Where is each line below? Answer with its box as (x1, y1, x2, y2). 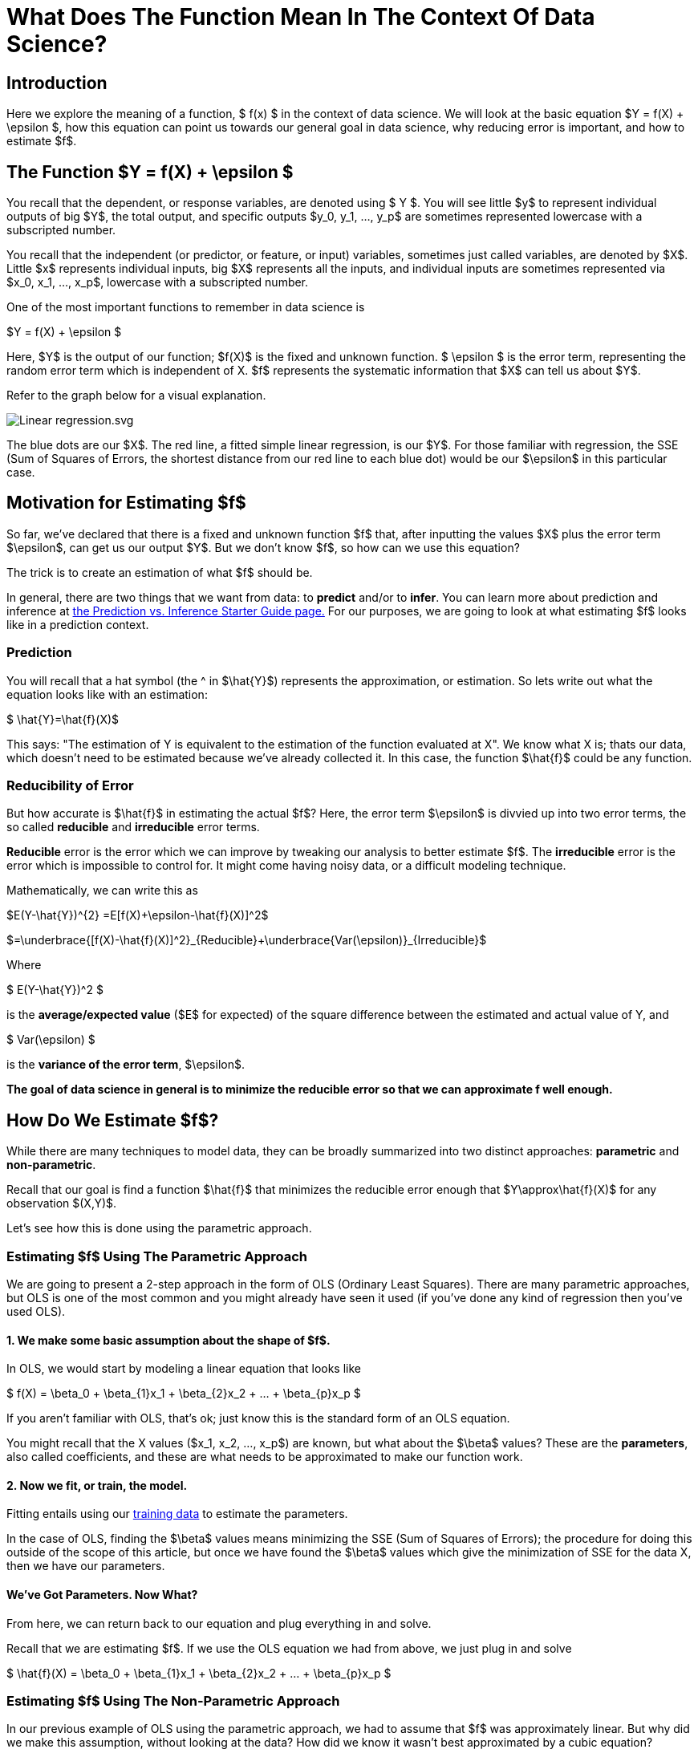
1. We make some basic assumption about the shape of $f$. (6, 1333, 331, 1347)
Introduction (6, 72, 108, 93)
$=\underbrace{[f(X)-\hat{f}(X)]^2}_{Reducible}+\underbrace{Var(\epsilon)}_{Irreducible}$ (6, 933, 487, 948)
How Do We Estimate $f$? (6, 1110, 219, 1130)
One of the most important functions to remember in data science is (6, 300, 365, 314)
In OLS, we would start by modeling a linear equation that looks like (6, 1361, 362, 1376)
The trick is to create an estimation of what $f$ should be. (6, 565, 313, 579)
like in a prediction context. (6, 617, 149, 631)
